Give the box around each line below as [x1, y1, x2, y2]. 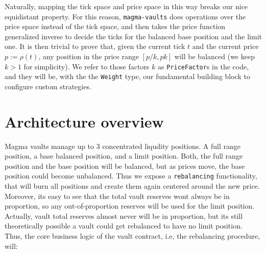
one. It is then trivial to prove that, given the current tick [5, 41, 185, 52]
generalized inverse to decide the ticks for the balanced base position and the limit [5, 31, 262, 41]
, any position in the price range [38, 51, 139, 62]
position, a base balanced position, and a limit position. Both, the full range [5, 150, 243, 161]
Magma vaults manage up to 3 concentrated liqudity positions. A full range [5, 140, 240, 151]
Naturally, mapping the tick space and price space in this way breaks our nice [5, 1, 248, 11]
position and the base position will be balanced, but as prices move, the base [5, 160, 245, 171]
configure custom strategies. [5, 81, 91, 91]
